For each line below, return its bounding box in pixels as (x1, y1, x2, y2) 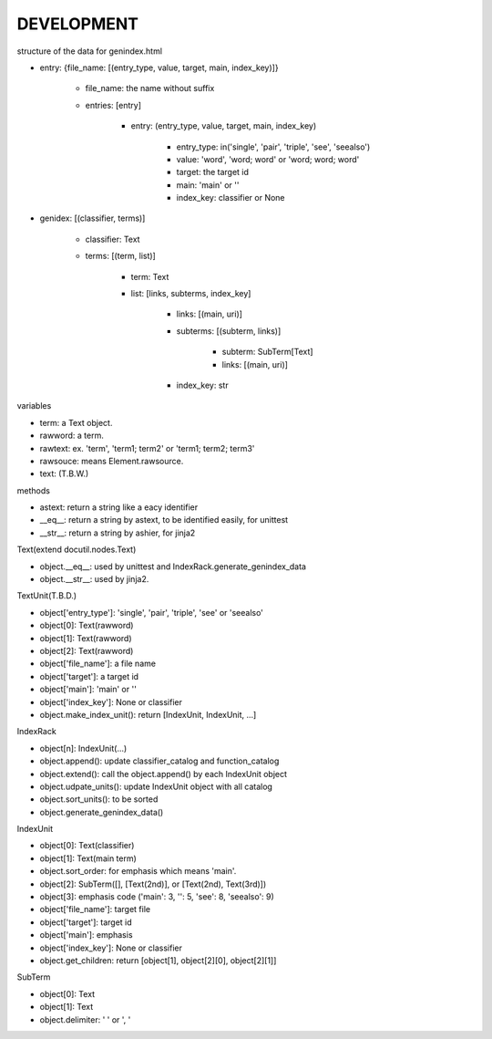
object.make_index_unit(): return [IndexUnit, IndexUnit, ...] (39, 709, 257, 720)
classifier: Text (85, 234, 140, 244)
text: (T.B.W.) (39, 468, 89, 479)
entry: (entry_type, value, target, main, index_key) (130, 120, 317, 131)
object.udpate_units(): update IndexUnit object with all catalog (39, 781, 273, 792)
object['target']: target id (39, 917, 132, 928)
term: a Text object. (39, 417, 113, 428)
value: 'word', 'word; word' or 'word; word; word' (176, 153, 360, 164)
